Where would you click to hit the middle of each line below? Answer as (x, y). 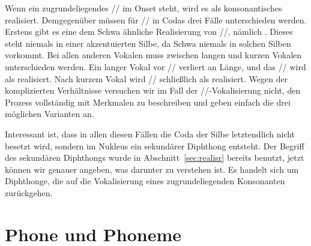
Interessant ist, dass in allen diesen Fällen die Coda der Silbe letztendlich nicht (150, 133)
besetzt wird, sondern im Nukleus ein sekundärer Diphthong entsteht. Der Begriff (155, 145)
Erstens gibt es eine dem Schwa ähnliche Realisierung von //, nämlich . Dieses (149, 31)
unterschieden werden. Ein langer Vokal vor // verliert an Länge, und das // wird (155, 66)
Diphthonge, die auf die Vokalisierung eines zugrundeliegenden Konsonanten (145, 181)
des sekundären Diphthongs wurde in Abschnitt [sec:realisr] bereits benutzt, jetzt (155, 157)
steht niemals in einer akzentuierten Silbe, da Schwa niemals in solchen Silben (148, 43)
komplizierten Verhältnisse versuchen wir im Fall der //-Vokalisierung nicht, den (153, 90)
